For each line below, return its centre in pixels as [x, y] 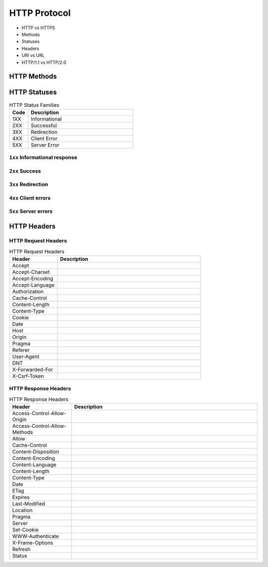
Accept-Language [33, 285]
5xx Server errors [31, 212]
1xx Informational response [43, 158]
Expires [21, 497]
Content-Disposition [36, 452]
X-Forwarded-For [33, 369]
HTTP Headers [32, 226]
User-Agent [26, 356]
